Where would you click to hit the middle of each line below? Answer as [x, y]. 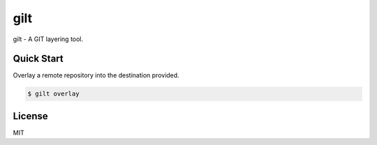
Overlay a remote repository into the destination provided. [96, 75]
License [30, 116]
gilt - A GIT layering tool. [48, 39]
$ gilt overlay [53, 94]
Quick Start [38, 59]
